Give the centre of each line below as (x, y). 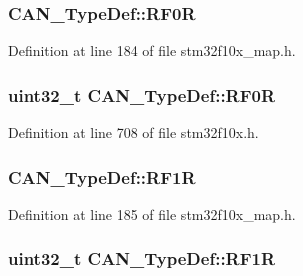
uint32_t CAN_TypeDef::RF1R (142, 258)
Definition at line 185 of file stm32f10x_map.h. (152, 213)
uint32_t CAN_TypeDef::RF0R (142, 94)
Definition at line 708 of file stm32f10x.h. (133, 132)
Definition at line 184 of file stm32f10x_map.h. (152, 50)
